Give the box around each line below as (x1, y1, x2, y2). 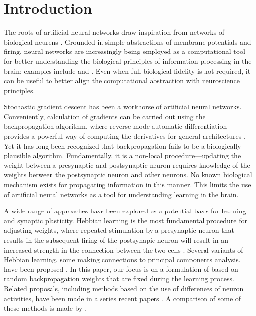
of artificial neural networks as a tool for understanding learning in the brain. (4, 189, 239, 199)
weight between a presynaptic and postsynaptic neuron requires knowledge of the (4, 159, 250, 170)
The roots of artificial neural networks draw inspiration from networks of (4, 27, 225, 37)
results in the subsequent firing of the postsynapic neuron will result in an (4, 235, 229, 245)
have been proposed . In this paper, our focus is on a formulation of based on (4, 263, 238, 274)
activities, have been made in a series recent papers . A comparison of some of (4, 293, 241, 303)
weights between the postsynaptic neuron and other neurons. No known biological (4, 169, 252, 180)
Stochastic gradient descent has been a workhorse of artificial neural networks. (4, 102, 242, 112)
